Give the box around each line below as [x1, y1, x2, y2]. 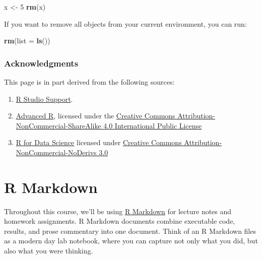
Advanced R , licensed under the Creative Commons [16, 110, 175, 121]
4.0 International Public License [103, 120, 202, 131]
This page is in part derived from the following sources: [4, 77, 175, 87]
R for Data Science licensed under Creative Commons [16, 137, 182, 148]
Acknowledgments [4, 56, 79, 69]
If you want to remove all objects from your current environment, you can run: [4, 18, 247, 29]
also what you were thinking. [4, 245, 93, 256]
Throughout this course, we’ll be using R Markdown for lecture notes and [4, 206, 232, 216]
